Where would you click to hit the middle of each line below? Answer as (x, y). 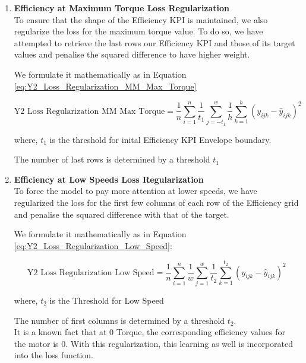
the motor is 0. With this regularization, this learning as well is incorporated (154, 343)
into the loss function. (53, 355)
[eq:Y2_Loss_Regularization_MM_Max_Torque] (105, 86)
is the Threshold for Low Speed (107, 300)
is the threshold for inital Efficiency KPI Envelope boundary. (160, 139)
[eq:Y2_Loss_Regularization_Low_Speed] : (93, 245)
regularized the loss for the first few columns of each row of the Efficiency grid (156, 203)
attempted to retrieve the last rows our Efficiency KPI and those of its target (154, 42)
